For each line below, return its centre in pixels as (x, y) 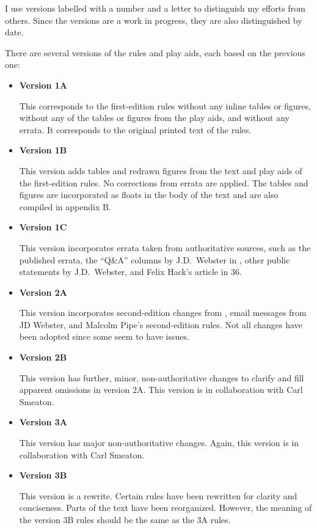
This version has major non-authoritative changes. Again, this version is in (159, 443)
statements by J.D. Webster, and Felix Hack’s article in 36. (130, 272)
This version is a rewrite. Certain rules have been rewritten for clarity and (158, 495)
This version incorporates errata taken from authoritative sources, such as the (165, 247)
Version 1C (43, 227)
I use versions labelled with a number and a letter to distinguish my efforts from (155, 8)
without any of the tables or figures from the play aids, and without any (154, 118)
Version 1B (43, 150)
